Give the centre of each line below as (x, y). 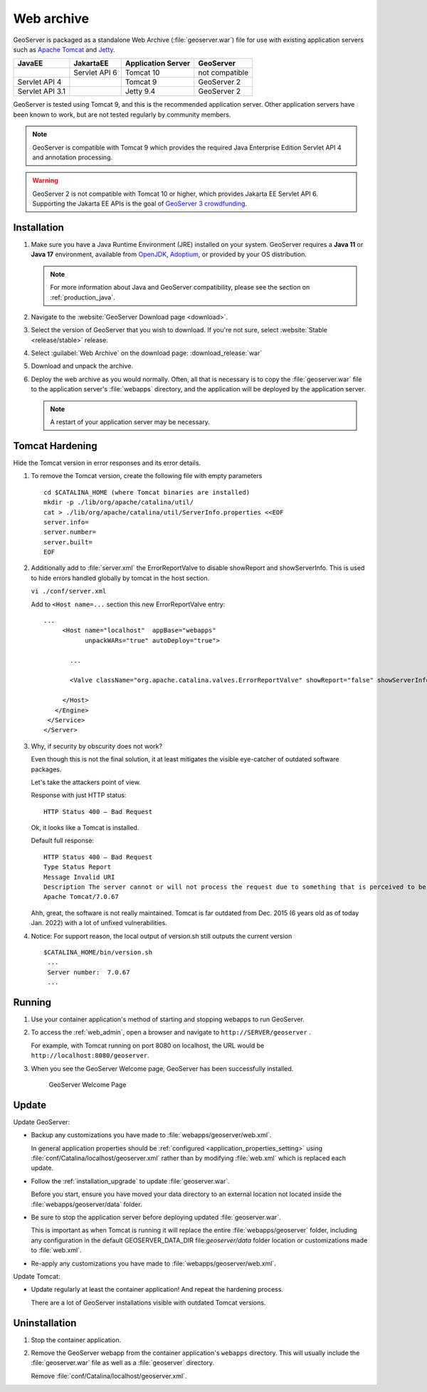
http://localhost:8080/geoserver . (90, 1055)
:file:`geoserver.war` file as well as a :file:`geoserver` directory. (123, 1363)
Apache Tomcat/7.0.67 (81, 897)
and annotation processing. (73, 157)
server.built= (68, 542)
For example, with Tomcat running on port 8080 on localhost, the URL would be (148, 1045)
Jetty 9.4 (140, 91)
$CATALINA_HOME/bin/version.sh (98, 952)
